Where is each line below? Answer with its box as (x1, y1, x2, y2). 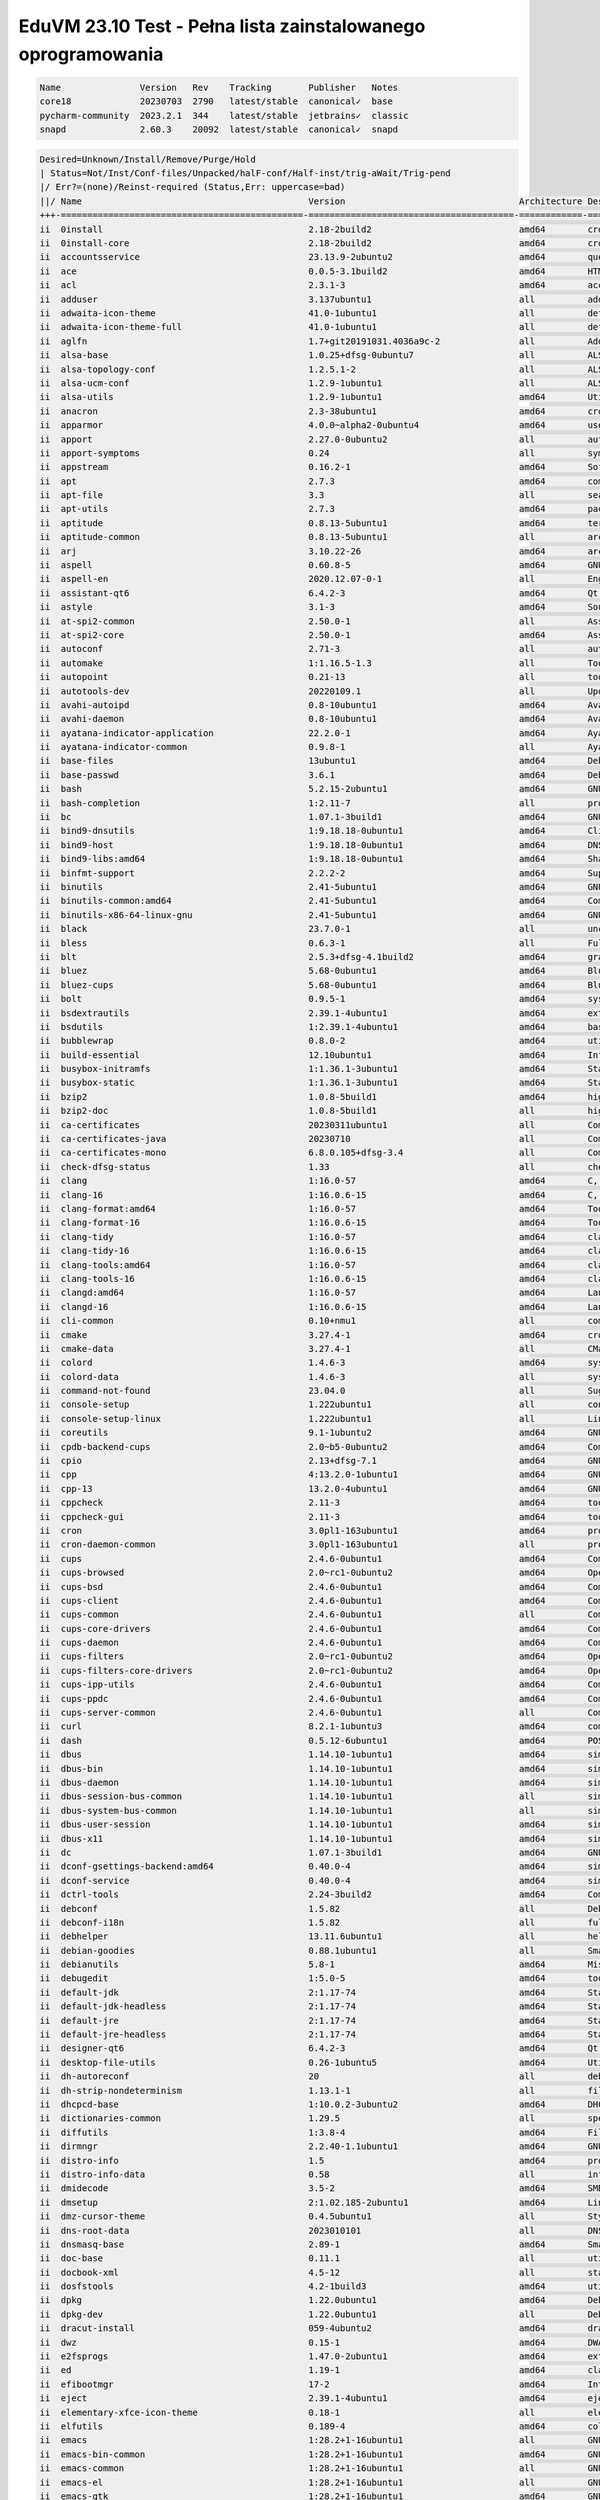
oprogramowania (18, 43, 164, 65)
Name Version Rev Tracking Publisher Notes (39, 81, 399, 93)
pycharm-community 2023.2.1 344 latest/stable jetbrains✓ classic (39, 110, 409, 121)
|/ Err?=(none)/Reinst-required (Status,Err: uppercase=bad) (39, 181, 346, 193)
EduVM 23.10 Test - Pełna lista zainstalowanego (18, 15, 426, 37)
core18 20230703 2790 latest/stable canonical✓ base (39, 96, 394, 107)
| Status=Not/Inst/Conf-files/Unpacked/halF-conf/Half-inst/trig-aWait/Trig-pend (39, 168, 452, 179)
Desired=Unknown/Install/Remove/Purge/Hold (39, 153, 257, 165)
